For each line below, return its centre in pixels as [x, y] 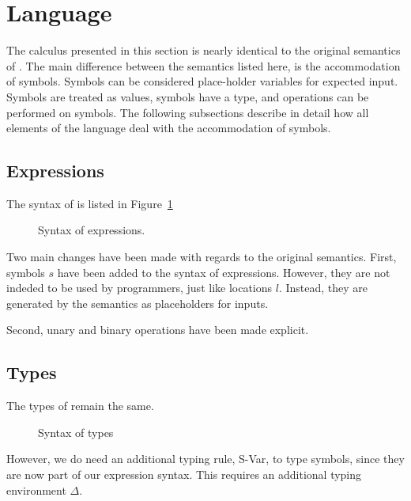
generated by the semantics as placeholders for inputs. [138, 303]
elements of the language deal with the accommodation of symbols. [169, 128]
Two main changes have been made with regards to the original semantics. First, [202, 257]
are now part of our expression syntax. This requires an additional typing [184, 474]
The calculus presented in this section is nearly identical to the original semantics [204, 50]
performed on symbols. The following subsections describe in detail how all [188, 112]
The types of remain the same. [80, 406]
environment [36, 490]
